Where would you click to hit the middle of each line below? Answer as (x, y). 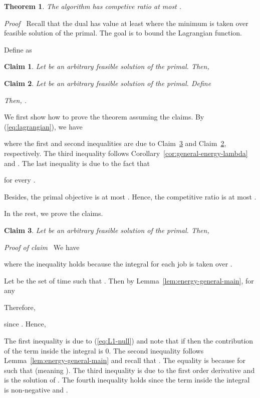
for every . (20, 180)
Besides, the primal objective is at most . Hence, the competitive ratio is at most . (130, 196)
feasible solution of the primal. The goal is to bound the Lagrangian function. (123, 33)
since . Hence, (25, 324)
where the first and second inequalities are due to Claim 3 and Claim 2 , (115, 143)
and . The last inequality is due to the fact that (77, 163)
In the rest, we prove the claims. (54, 213)
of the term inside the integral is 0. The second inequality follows (104, 350)
